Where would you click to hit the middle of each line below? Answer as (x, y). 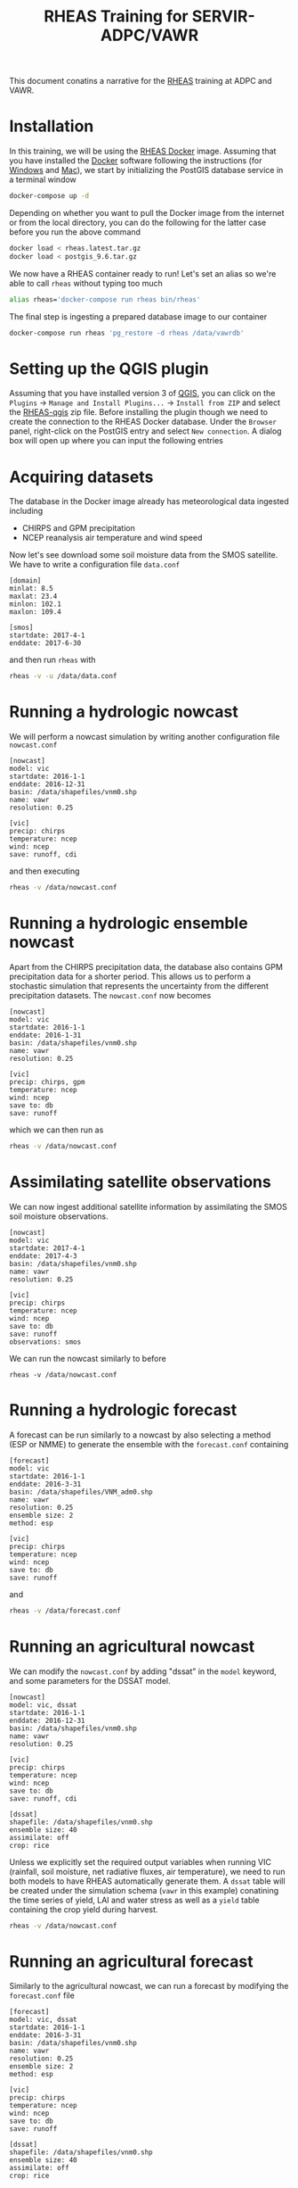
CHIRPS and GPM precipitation (78, 528)
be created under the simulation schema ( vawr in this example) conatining (144, 1890)
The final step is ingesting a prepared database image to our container (138, 316)
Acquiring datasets (81, 477)
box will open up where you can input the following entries (117, 441)
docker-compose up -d (49, 196)
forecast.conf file (42, 1995)
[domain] (25, 581)
